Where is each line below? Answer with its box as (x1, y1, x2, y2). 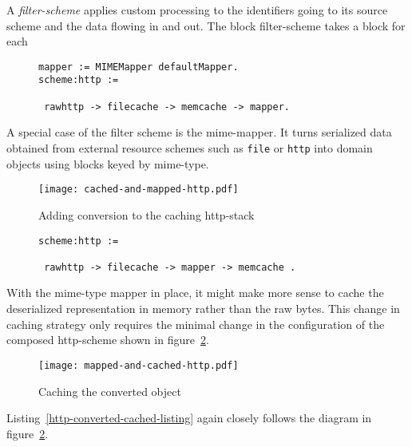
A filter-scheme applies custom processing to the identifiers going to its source (6, 2, 388, 18)
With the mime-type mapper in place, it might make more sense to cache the (6, 284, 384, 301)
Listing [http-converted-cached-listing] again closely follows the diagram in (6, 409, 372, 426)
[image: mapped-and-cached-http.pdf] (38, 359, 239, 371)
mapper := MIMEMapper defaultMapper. (38, 61, 239, 73)
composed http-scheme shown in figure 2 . (6, 331, 209, 348)
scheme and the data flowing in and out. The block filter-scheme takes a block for (6, 17, 406, 34)
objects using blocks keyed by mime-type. (6, 155, 209, 172)
